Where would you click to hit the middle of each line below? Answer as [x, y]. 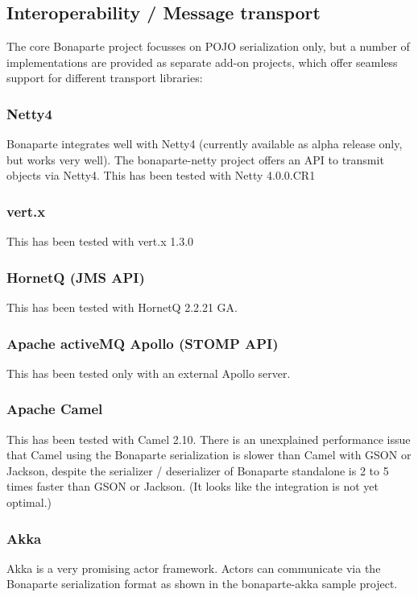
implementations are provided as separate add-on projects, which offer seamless [202, 62]
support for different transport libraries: [105, 78]
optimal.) [29, 502]
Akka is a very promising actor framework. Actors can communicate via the [194, 568]
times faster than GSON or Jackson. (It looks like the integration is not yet [192, 486]
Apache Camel [55, 409]
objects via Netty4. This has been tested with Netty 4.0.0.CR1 [161, 175]
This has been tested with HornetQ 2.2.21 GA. [122, 307]
